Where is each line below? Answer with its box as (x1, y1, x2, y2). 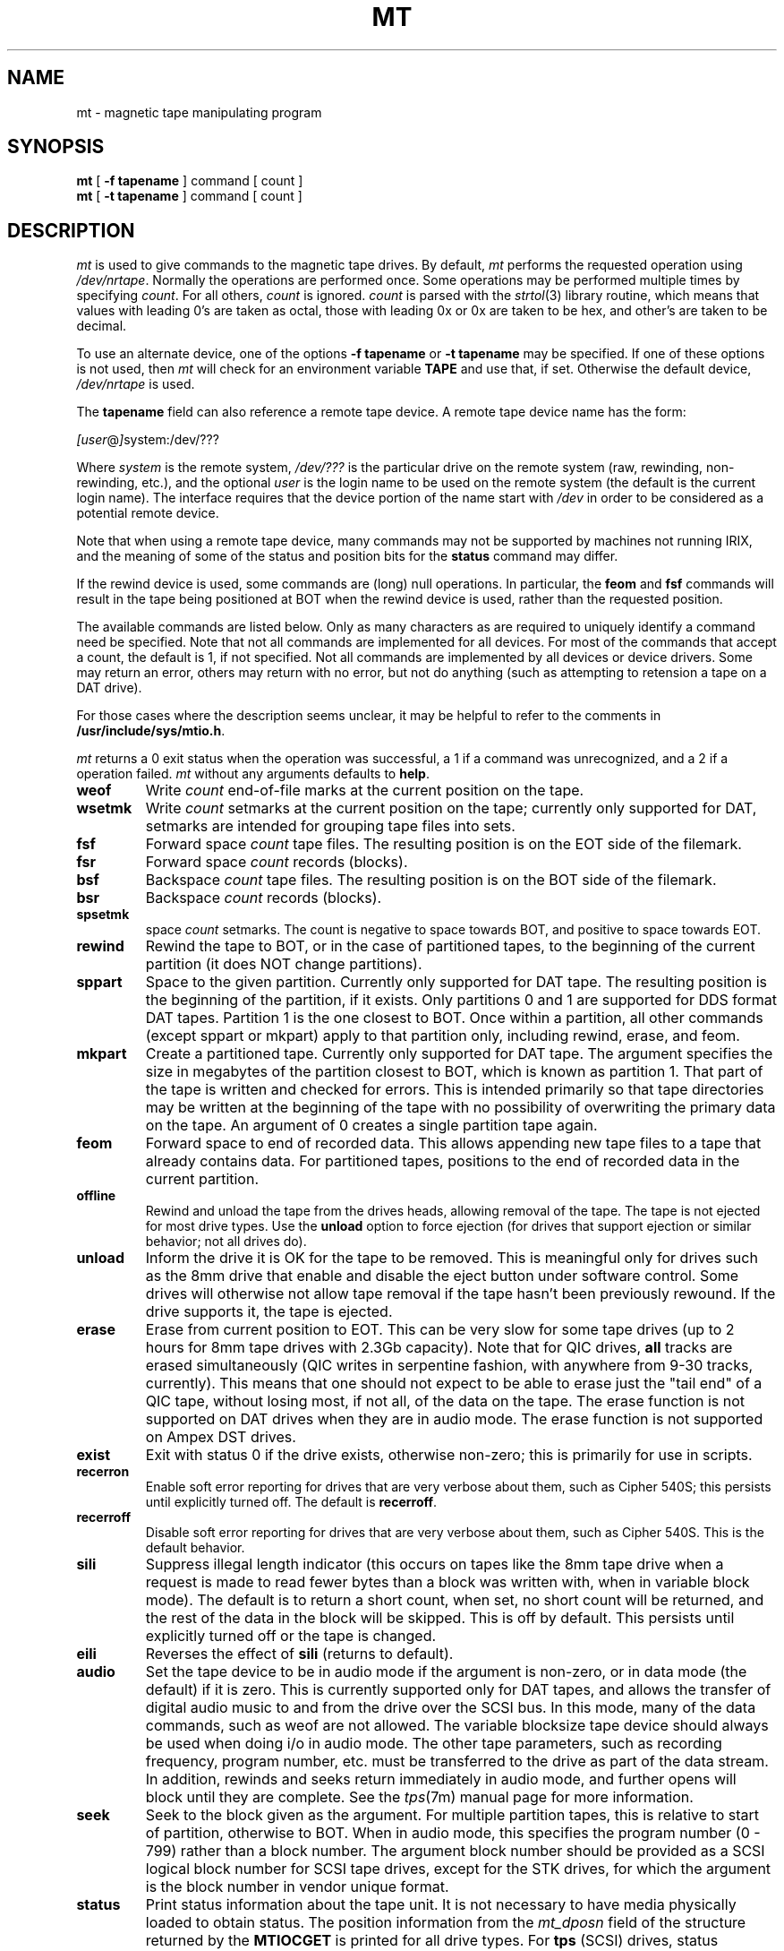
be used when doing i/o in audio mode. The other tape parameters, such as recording (145, 1734, 722, 1753)
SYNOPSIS (7, 135, 105, 159)
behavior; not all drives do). (145, 1233, 307, 1250)
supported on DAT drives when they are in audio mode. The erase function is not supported (145, 1410, 763, 1429)
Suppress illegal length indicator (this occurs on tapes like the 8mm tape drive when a (145, 1555, 724, 1574)
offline (76, 1188, 116, 1204)
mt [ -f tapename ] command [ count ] (76, 173, 303, 189)
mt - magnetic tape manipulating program (76, 104, 322, 120)
